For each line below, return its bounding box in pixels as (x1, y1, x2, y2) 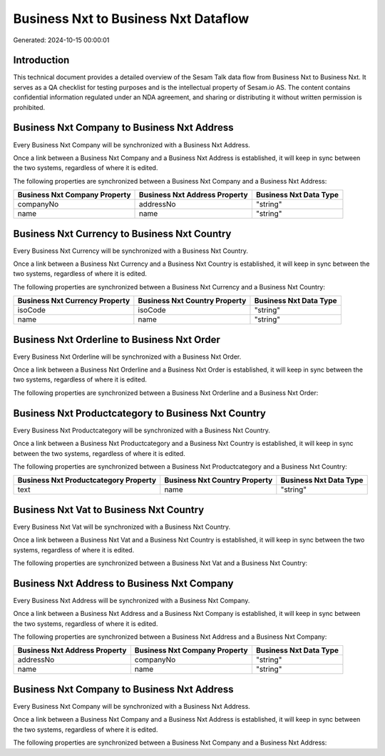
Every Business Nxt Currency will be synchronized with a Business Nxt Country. (13, 247, 249, 255)
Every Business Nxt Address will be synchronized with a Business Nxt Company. (13, 596, 250, 605)
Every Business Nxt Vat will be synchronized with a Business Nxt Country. (13, 522, 231, 531)
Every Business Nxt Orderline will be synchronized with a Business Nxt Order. (13, 352, 242, 361)
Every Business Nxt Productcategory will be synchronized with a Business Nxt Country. (13, 426, 271, 434)
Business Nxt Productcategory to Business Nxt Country (13, 407, 267, 419)
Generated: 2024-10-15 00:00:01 (13, 36, 110, 44)
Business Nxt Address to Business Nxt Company (13, 577, 234, 590)
